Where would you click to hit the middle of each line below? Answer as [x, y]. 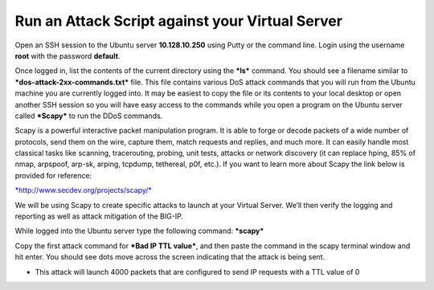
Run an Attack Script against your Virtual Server [179, 21]
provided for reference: [53, 175]
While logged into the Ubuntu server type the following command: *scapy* [139, 231]
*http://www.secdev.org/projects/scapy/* [84, 190]
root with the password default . [68, 55]
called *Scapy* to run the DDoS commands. [89, 116]
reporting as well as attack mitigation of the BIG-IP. [99, 216]
